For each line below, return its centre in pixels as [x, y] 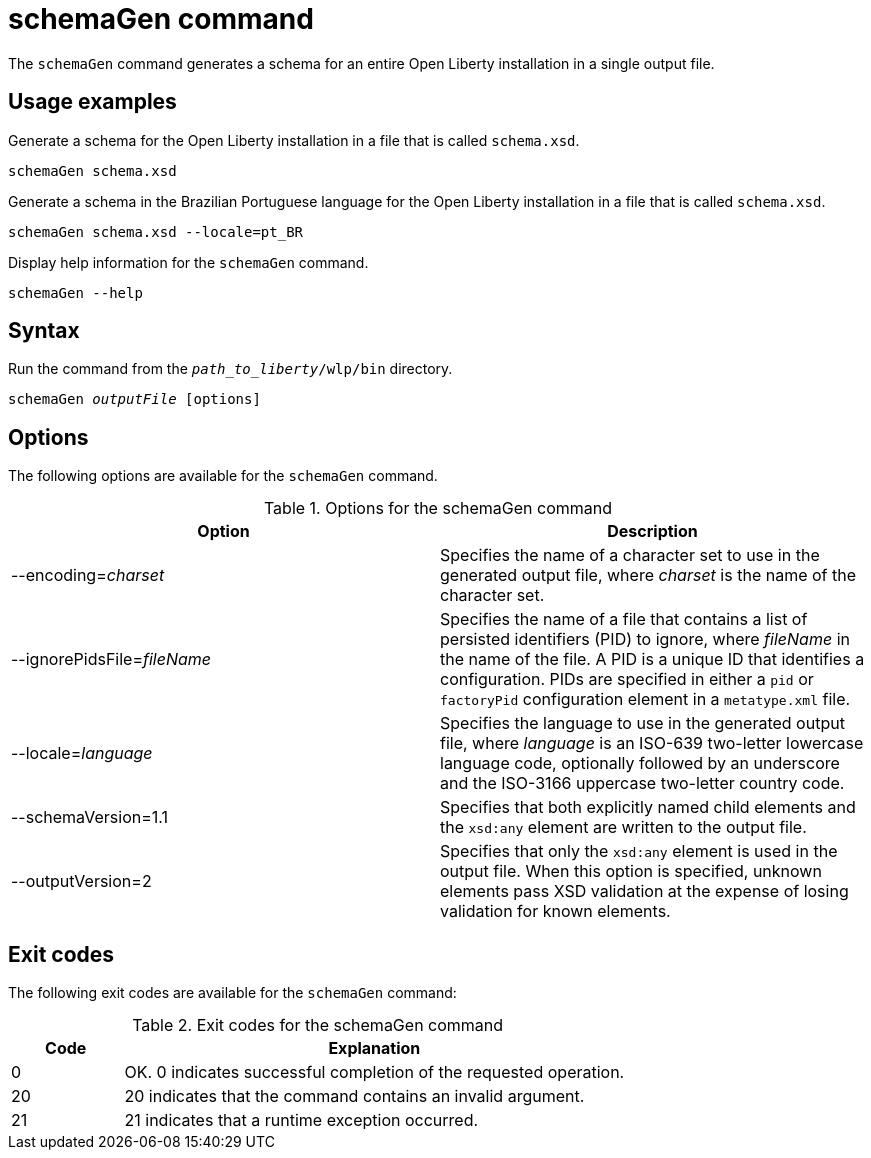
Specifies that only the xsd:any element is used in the [639, 851]
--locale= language [82, 753]
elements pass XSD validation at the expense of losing [644, 891]
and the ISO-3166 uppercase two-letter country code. [642, 783]
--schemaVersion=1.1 [90, 817]
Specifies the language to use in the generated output [642, 723]
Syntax [44, 331]
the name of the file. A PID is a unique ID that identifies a [652, 659]
